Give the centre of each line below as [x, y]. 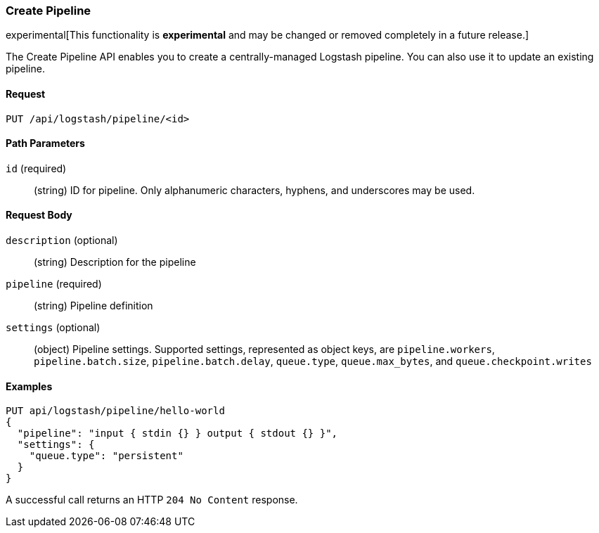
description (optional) [62, 240]
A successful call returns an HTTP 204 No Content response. [152, 500]
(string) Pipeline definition [94, 306]
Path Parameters [45, 143]
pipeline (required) [54, 284]
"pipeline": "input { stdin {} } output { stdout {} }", [178, 434]
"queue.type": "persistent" [106, 456]
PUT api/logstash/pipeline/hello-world [115, 411]
